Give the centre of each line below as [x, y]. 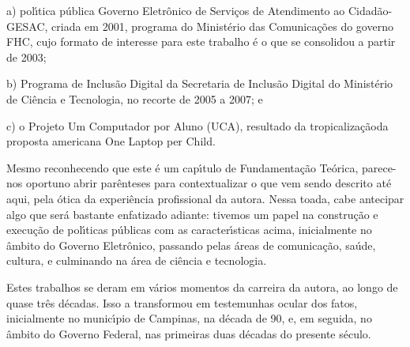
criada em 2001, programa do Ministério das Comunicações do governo [222, 26]
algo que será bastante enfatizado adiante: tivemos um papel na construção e [192, 214]
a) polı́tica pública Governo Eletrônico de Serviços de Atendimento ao [176, 10]
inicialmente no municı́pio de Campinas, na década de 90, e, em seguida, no [189, 318]
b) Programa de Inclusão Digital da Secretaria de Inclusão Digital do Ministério [200, 83]
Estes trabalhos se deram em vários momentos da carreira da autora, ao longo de [202, 287]
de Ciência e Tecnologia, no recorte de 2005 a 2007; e [135, 98]
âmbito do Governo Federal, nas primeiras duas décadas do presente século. [189, 333]
